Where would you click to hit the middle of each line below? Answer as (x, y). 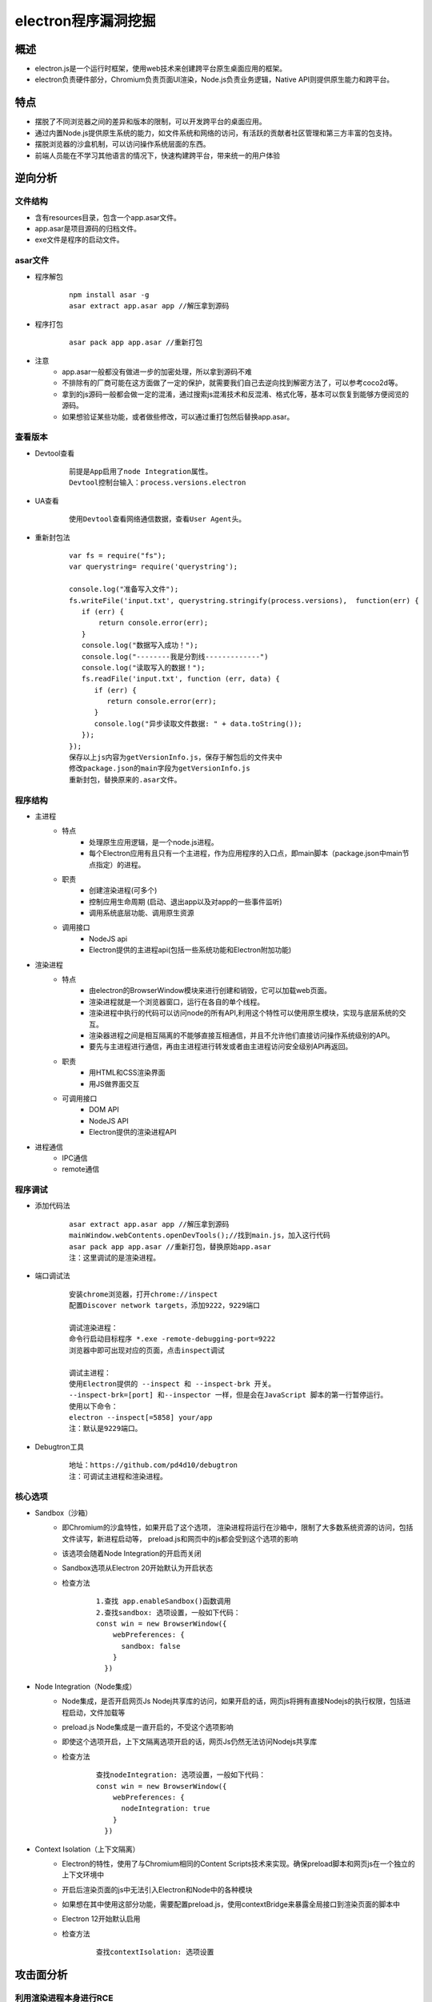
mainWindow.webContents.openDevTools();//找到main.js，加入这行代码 (200, 1236)
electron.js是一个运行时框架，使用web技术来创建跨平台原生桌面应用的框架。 (161, 69)
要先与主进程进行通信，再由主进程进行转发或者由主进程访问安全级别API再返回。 (221, 1047)
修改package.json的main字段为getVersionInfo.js (160, 768)
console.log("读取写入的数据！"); (143, 667)
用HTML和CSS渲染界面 (127, 1072)
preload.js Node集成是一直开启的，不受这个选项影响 (148, 1727)
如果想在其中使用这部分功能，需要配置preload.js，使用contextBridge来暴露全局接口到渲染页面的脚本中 (231, 1904)
